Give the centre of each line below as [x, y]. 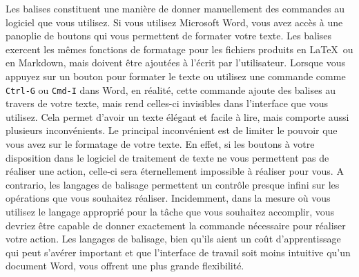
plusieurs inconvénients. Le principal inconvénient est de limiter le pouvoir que [172, 130]
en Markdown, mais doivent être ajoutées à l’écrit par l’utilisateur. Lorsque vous [175, 63]
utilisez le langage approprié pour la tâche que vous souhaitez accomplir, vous [170, 211]
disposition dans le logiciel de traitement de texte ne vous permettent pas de [167, 157]
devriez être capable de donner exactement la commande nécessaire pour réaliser [176, 225]
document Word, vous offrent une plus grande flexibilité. [125, 266]
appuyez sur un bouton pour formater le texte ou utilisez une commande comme [176, 76]
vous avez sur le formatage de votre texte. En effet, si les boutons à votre [160, 144]
